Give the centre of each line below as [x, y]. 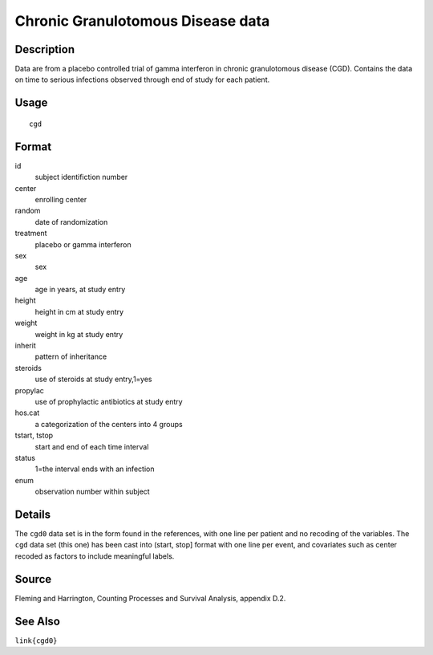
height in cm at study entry [79, 311]
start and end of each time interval [92, 446]
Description [45, 49]
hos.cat [27, 413]
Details [33, 514]
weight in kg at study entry [79, 334]
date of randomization [71, 222]
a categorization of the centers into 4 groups [109, 424]
